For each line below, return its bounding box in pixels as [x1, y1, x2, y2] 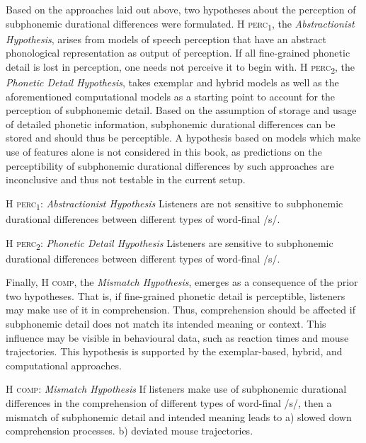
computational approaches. [6, 357, 122, 372]
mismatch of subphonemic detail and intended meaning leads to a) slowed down [6, 409, 352, 424]
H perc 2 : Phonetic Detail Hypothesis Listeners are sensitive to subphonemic [6, 235, 333, 252]
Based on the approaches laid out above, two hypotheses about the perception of [6, 2, 356, 16]
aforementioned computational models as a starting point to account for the [6, 88, 336, 103]
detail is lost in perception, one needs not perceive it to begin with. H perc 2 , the [6, 59, 355, 76]
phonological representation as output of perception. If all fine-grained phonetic [6, 45, 350, 60]
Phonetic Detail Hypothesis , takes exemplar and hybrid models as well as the [6, 75, 339, 90]
